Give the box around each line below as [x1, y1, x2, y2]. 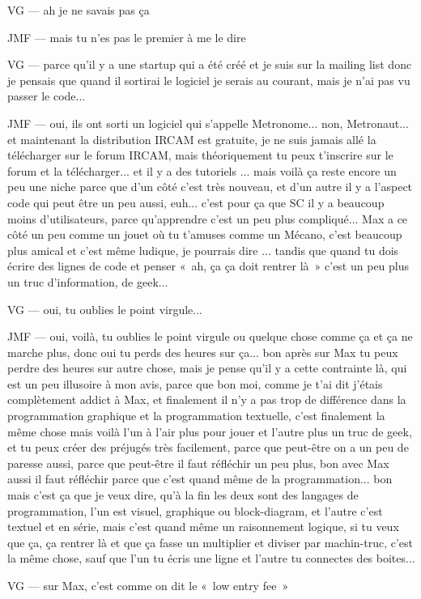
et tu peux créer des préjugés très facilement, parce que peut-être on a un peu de [7, 439, 409, 456]
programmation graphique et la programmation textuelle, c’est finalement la [7, 407, 385, 424]
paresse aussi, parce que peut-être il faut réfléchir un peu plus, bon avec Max [7, 454, 389, 471]
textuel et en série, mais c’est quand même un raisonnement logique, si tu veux [7, 518, 399, 535]
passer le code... [7, 87, 86, 104]
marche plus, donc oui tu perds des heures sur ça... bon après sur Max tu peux [7, 343, 398, 360]
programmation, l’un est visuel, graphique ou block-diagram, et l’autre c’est [7, 502, 383, 519]
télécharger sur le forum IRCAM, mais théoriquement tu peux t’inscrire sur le [7, 147, 393, 164]
